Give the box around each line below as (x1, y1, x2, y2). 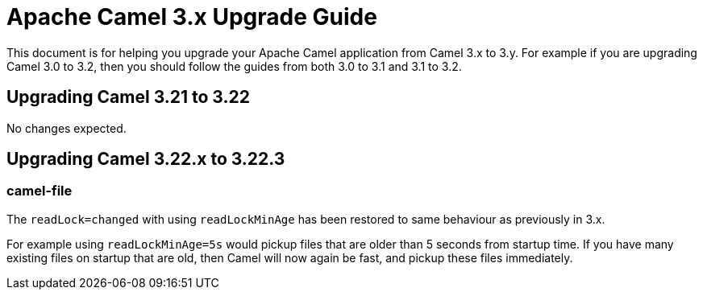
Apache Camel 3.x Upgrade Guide (6, 3, 377, 31)
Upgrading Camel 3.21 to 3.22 (6, 87, 250, 108)
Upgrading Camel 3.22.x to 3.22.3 (6, 149, 285, 170)
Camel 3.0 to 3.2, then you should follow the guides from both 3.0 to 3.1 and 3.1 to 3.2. (6, 59, 462, 73)
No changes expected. (6, 121, 127, 135)
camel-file (6, 183, 73, 199)
